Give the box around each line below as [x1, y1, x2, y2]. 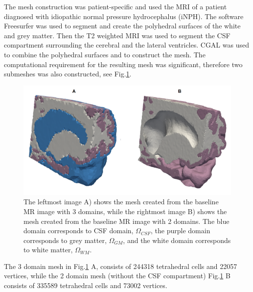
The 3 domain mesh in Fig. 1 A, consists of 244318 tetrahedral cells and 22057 [4, 261, 237, 271]
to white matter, [23, 244, 73, 255]
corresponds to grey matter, [23, 235, 107, 245]
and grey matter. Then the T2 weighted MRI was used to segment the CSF [4, 30, 230, 40]
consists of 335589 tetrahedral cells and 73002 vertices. [4, 280, 167, 291]
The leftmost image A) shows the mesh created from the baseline [23, 196, 219, 207]
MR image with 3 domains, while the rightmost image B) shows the [23, 206, 227, 216]
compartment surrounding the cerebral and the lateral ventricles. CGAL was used [4, 40, 249, 50]
